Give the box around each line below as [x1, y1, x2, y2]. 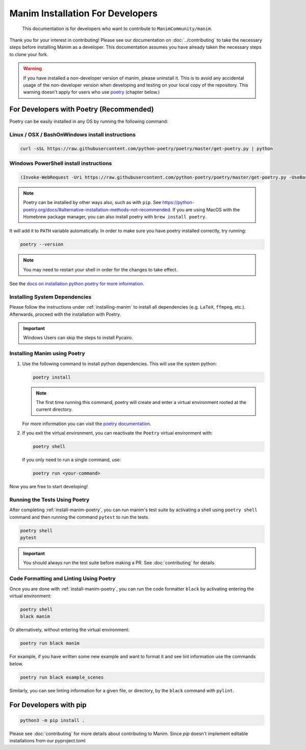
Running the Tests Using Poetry [9, 496, 90, 503]
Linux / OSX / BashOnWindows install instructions [9, 131, 136, 138]
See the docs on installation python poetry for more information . [9, 281, 145, 287]
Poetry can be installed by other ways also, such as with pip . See [23, 199, 162, 206]
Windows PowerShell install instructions [9, 160, 112, 167]
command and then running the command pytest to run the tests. [9, 514, 150, 520]
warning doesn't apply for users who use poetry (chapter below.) [23, 89, 160, 95]
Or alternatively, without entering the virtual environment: [9, 627, 130, 633]
